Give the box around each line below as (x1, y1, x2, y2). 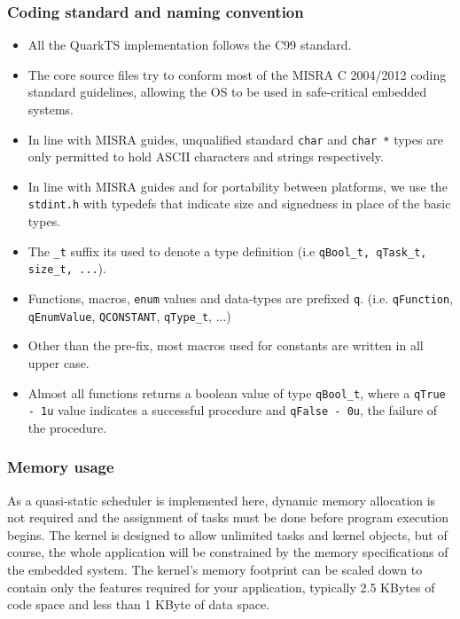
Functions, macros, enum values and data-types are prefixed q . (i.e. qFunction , (27, 289, 454, 307)
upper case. (27, 353, 90, 372)
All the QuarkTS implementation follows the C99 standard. (27, 35, 352, 54)
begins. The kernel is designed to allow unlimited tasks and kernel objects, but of (7, 525, 448, 544)
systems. (27, 100, 74, 118)
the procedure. (27, 418, 107, 436)
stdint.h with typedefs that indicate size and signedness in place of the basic (27, 194, 451, 213)
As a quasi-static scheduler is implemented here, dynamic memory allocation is (7, 490, 436, 509)
